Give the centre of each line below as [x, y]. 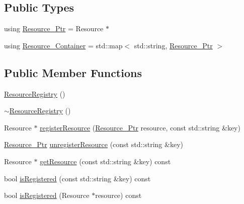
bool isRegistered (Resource [47, 195]
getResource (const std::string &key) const [105, 161]
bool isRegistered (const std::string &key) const [77, 178]
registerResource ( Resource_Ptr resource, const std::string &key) [140, 127]
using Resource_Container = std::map [63, 45]
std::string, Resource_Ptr [173, 45]
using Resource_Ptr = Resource [54, 28]
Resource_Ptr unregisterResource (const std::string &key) [94, 144]
